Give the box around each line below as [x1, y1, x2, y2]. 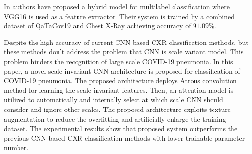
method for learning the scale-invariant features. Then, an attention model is [4, 85, 233, 95]
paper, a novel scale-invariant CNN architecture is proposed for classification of [4, 66, 240, 76]
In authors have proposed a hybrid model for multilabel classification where [4, 1, 230, 11]
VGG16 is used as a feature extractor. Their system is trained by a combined [4, 11, 234, 21]
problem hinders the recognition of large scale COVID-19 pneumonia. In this [4, 56, 233, 66]
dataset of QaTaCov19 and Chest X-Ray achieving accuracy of [4, 21, 191, 31]
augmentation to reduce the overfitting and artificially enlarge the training [4, 113, 226, 124]
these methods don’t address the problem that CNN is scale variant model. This [4, 46, 244, 57]
